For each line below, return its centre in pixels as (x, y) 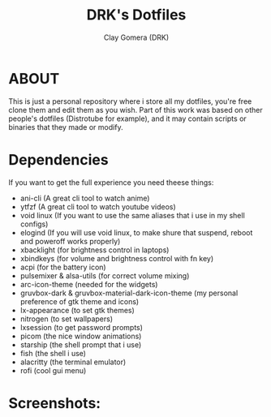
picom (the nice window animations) (81, 336)
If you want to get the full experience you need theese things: (111, 182)
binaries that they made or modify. (66, 127)
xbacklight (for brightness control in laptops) (95, 250)
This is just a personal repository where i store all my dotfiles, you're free (130, 101)
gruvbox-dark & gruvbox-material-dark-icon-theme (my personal (129, 293)
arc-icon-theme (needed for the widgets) (89, 284)
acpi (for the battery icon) (63, 267)
